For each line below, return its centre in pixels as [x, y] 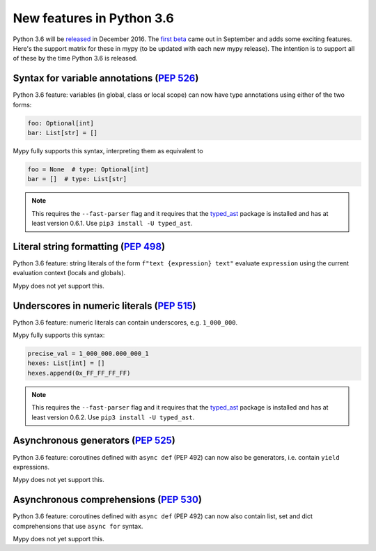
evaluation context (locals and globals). [69, 273]
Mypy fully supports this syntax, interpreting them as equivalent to [108, 150]
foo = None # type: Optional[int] [88, 169]
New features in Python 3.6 [93, 18]
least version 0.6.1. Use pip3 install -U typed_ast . [112, 224]
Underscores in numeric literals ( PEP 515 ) [104, 305]
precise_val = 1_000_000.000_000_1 [88, 354]
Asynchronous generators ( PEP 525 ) [94, 441]
